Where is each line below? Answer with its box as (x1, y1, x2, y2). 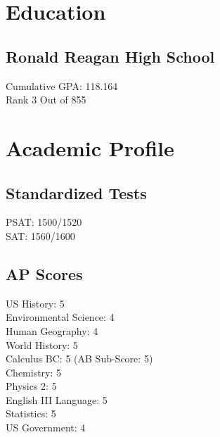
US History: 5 (6, 296, 65, 310)
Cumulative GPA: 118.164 (6, 78, 118, 93)
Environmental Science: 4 (6, 310, 115, 324)
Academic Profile (6, 133, 174, 162)
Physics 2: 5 (6, 379, 57, 393)
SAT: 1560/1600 (6, 228, 75, 243)
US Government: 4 (6, 420, 86, 435)
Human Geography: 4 (6, 323, 98, 338)
